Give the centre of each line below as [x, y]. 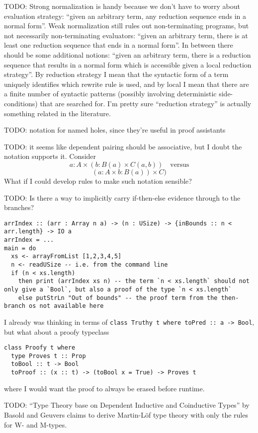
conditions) [21, 103]
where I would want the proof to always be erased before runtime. [104, 388]
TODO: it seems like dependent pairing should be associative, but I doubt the [123, 146]
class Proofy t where [40, 348]
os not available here [66, 306]
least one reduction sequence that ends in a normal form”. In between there [119, 45]
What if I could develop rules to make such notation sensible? [98, 180]
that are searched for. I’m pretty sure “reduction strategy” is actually [146, 103]
